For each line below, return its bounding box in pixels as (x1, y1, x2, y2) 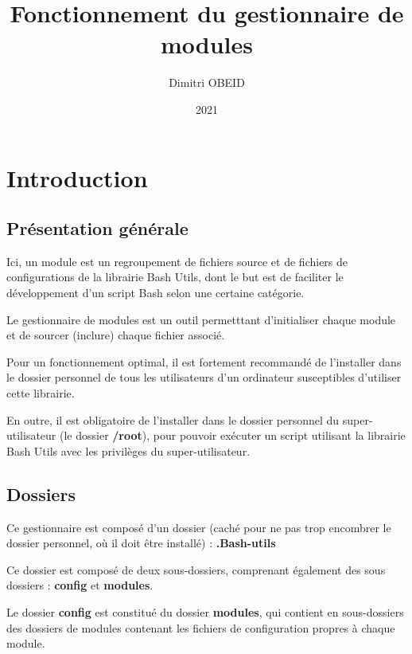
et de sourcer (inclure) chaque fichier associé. (6, 327, 225, 343)
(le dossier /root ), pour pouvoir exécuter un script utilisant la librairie (60, 427, 406, 444)
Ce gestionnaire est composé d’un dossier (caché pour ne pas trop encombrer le (6, 519, 391, 535)
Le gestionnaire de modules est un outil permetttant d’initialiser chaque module (6, 311, 396, 327)
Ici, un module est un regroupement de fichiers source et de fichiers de (6, 253, 348, 269)
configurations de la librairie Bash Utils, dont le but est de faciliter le (6, 268, 344, 285)
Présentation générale (6, 216, 189, 241)
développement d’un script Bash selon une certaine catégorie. (6, 284, 305, 301)
